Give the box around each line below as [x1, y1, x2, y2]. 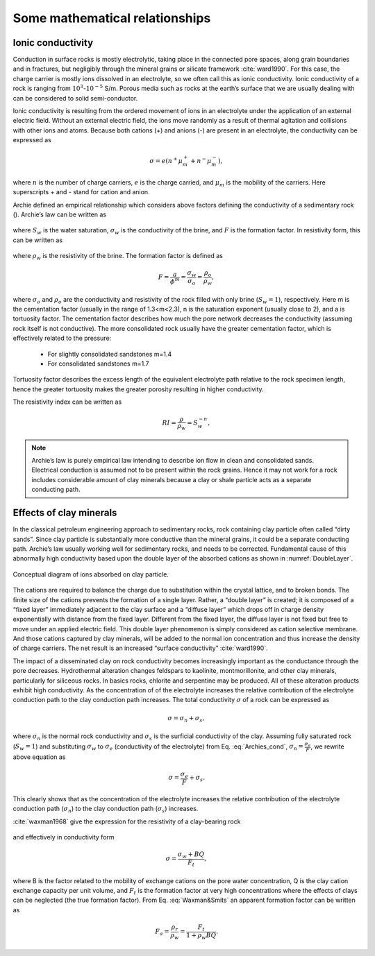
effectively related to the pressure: [12, 334, 112, 343]
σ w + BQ [177, 851, 205, 860]
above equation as [12, 753, 66, 761]
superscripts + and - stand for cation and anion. [12, 188, 150, 196]
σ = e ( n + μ [149, 156, 183, 165]
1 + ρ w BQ [186, 931, 217, 941]
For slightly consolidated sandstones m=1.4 [47, 350, 172, 358]
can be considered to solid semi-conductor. [12, 94, 138, 102]
